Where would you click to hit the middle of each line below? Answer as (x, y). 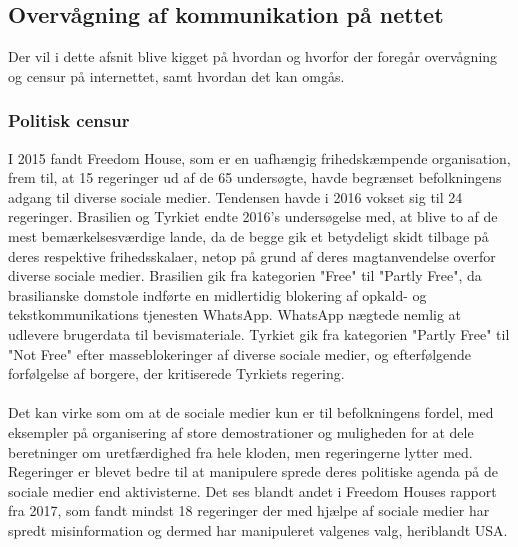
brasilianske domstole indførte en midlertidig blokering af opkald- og (217, 294)
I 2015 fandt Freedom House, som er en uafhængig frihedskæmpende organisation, (259, 157)
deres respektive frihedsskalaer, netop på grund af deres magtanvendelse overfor (252, 255)
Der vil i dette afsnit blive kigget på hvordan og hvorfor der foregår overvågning (253, 56)
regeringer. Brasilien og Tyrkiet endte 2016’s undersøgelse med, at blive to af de (253, 216)
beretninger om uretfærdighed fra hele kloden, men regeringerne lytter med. (240, 451)
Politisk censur (69, 120)
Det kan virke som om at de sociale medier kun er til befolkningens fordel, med (251, 412)
